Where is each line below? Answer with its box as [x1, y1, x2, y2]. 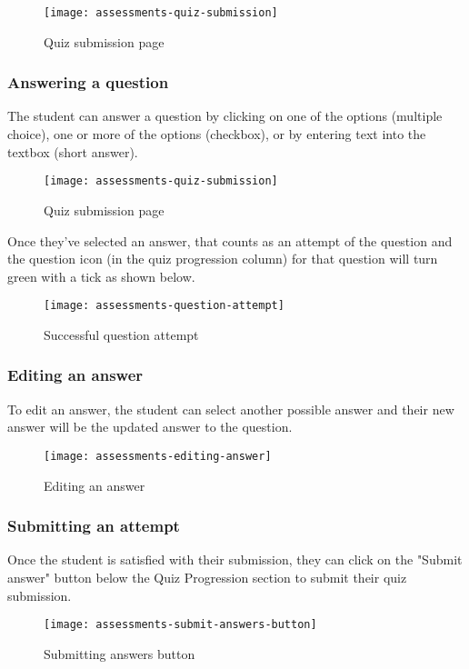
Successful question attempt [44, 325, 199, 344]
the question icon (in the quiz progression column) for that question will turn [7, 249, 438, 268]
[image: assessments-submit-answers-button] [44, 618, 317, 632]
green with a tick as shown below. [7, 266, 195, 285]
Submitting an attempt [7, 514, 180, 537]
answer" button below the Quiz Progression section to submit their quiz [7, 568, 407, 586]
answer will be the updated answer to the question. [7, 417, 293, 436]
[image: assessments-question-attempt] [44, 299, 284, 313]
